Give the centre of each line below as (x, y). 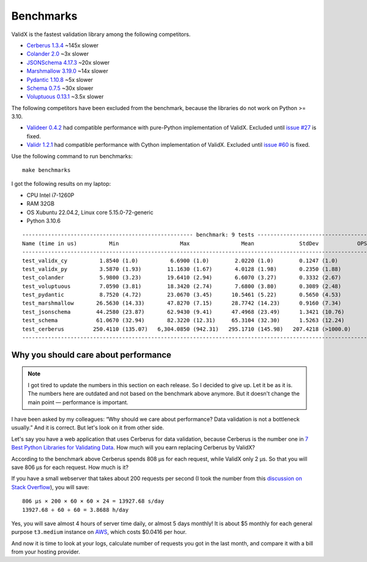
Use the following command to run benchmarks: (72, 156)
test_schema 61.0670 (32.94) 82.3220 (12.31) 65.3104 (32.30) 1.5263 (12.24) (183, 320)
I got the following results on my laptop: (61, 184)
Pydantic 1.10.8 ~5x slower (60, 79)
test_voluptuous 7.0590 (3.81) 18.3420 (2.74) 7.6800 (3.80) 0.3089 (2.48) (182, 286)
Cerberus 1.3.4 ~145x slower (63, 45)
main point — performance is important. (78, 402)
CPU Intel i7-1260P (50, 195)
